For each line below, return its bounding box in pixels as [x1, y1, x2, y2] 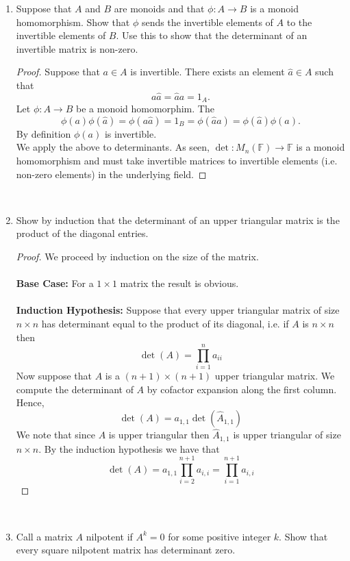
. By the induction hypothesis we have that [38, 441, 220, 456]
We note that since [16, 427, 95, 442]
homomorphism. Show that [16, 14, 130, 29]
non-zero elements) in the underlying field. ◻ [16, 166, 207, 181]
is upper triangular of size [233, 427, 341, 442]
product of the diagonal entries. [16, 226, 149, 240]
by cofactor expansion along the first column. [147, 382, 337, 396]
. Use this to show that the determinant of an [116, 28, 308, 42]
